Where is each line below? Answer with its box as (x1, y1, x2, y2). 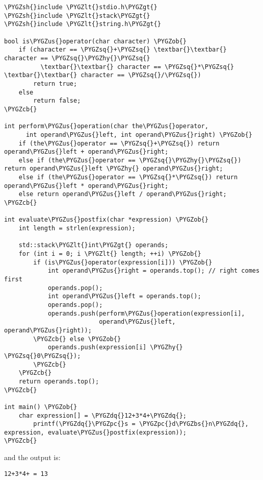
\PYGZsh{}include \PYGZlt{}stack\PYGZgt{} (4, 12, 150, 19)
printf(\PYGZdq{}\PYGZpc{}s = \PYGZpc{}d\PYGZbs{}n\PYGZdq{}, (33, 420, 249, 428)
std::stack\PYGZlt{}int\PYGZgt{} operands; (18, 242, 169, 249)
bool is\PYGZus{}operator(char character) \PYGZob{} (4, 37, 187, 45)
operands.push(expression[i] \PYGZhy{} (47, 344, 183, 351)
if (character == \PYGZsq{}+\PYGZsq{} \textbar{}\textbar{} (18, 46, 227, 54)
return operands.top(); (18, 377, 99, 385)
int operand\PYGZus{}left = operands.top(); (47, 293, 201, 300)
